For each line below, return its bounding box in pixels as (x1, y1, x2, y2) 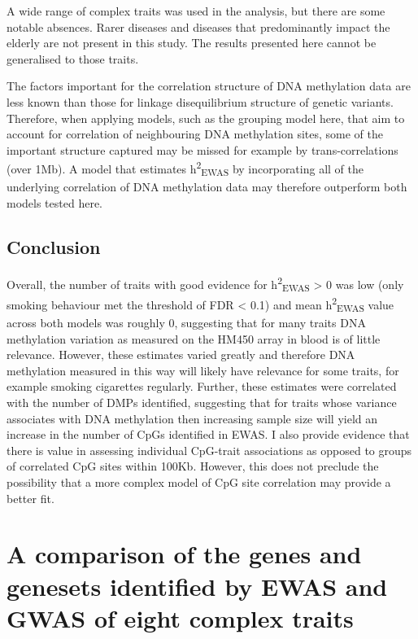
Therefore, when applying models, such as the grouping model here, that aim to (7, 109, 405, 126)
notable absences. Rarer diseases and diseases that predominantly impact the (7, 18, 390, 35)
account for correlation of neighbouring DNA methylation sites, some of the (7, 125, 383, 142)
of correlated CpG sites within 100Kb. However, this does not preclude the (7, 457, 379, 475)
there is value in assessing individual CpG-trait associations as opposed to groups (7, 441, 412, 458)
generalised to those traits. (7, 50, 139, 67)
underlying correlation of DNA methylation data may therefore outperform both (7, 178, 407, 195)
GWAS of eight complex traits (7, 601, 354, 634)
